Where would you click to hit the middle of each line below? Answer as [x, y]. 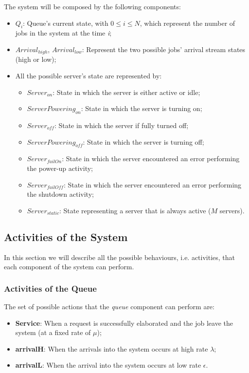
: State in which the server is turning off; [143, 141]
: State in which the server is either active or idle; [126, 92]
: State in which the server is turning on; [142, 108]
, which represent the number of [187, 23]
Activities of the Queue [50, 288]
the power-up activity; [60, 168]
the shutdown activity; [60, 194]
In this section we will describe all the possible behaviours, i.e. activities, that [120, 257]
